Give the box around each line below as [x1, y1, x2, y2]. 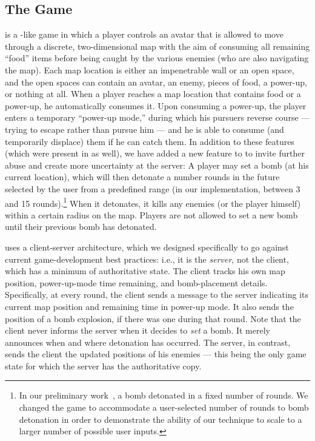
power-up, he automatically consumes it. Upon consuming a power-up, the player [5, 99, 307, 112]
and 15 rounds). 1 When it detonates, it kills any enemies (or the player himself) [5, 195, 301, 209]
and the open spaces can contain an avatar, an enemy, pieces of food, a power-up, [5, 75, 307, 88]
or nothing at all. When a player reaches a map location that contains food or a [5, 87, 301, 100]
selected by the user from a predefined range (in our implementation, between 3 [5, 182, 300, 195]
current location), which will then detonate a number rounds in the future [5, 170, 280, 183]
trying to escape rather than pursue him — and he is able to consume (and [5, 123, 284, 135]
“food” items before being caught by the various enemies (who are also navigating [5, 52, 309, 64]
